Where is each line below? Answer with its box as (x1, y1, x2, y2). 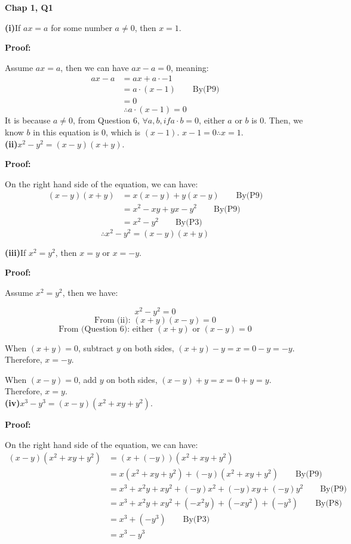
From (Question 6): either (59, 324, 153, 333)
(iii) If (5, 246, 26, 258)
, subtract (78, 341, 114, 354)
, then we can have (60, 61, 129, 73)
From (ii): (94, 316, 131, 324)
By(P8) (315, 499, 342, 508)
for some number (51, 21, 112, 33)
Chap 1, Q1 (5, 1, 53, 13)
